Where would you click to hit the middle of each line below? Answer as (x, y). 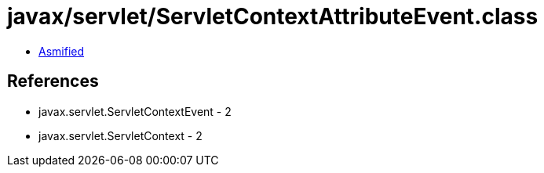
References (53, 81)
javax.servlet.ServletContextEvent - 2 (135, 111)
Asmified (62, 51)
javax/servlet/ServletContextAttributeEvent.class (273, 16)
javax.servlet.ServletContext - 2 (120, 135)
